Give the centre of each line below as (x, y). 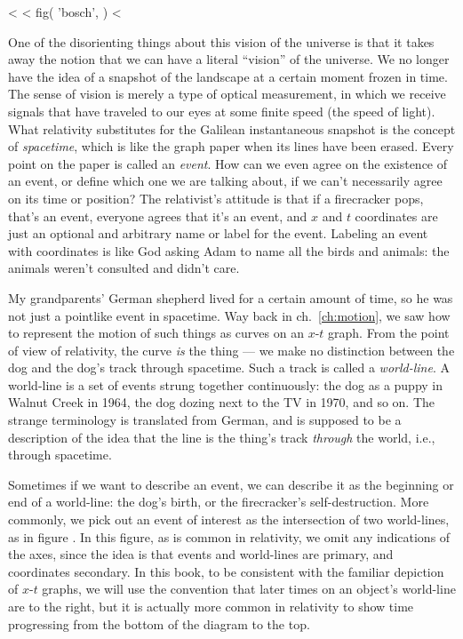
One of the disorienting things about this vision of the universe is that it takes (221, 41)
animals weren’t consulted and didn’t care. (124, 268)
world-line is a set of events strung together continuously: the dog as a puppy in (226, 384)
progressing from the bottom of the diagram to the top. (159, 623)
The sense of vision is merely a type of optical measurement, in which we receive (227, 94)
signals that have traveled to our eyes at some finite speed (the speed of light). (222, 111)
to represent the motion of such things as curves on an (156, 333)
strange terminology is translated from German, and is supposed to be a (205, 420)
